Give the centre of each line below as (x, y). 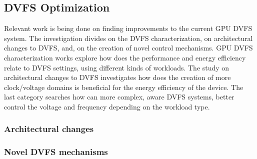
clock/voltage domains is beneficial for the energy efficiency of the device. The (124, 87)
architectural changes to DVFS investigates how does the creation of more (117, 77)
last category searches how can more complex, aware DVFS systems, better (119, 97)
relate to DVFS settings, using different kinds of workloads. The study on (117, 67)
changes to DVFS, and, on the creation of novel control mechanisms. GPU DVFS (128, 48)
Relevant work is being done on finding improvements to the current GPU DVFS (128, 28)
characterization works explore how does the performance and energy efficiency (125, 57)
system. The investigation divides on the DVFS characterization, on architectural (128, 38)
